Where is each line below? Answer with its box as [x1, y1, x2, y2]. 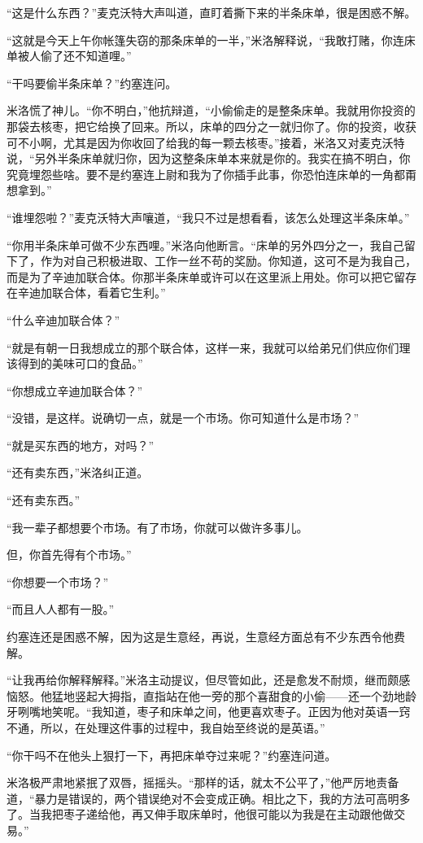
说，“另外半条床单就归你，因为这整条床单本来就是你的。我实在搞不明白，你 [7, 150, 411, 167]
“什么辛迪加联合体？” [7, 311, 120, 328]
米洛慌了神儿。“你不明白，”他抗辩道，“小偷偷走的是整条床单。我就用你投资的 [7, 102, 416, 119]
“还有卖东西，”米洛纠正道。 [7, 464, 149, 481]
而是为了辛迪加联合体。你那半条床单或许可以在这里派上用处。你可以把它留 [7, 268, 405, 285]
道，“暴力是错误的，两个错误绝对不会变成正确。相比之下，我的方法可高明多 [7, 789, 411, 806]
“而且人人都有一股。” [7, 601, 115, 618]
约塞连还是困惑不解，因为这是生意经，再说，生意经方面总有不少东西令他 [7, 628, 394, 645]
